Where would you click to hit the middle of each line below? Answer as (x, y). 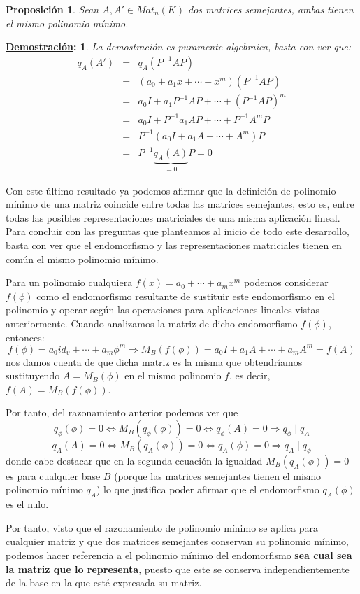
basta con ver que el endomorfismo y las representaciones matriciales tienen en (174, 245)
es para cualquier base (53, 475)
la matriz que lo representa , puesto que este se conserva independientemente (178, 568)
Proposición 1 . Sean (52, 9)
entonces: (25, 337)
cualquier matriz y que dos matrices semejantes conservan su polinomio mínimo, (177, 541)
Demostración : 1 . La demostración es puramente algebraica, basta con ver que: (178, 47)
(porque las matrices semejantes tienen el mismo (218, 475)
